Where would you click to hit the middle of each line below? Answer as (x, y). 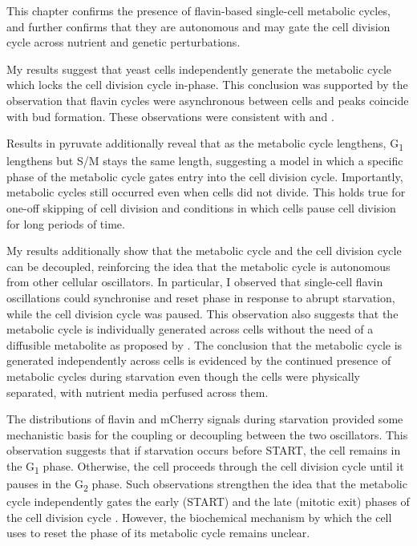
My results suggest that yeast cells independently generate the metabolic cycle (199, 69)
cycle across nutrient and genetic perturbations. (123, 42)
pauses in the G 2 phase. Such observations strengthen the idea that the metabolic (207, 485)
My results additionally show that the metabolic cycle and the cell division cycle (204, 251)
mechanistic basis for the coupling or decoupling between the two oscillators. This (207, 434)
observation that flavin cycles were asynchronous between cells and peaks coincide (208, 100)
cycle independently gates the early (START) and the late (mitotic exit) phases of (208, 502)
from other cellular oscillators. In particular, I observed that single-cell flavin (195, 282)
